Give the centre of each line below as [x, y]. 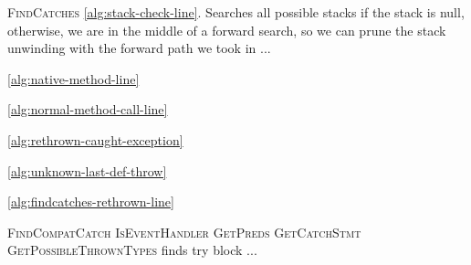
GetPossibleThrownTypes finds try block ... [132, 250]
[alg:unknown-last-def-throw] [87, 170]
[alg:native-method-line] [73, 78]
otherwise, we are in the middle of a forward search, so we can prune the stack [227, 30]
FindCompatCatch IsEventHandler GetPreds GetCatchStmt [184, 232]
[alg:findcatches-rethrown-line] [91, 201]
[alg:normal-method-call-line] [88, 109]
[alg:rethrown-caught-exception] [95, 139]
